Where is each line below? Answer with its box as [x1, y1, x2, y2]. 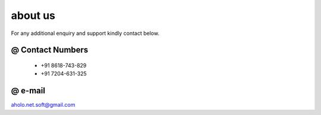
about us [11, 9, 56, 22]
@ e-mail [11, 86, 46, 96]
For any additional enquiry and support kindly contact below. [11, 30, 160, 37]
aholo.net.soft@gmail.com [11, 101, 75, 108]
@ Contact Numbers [11, 45, 89, 55]
